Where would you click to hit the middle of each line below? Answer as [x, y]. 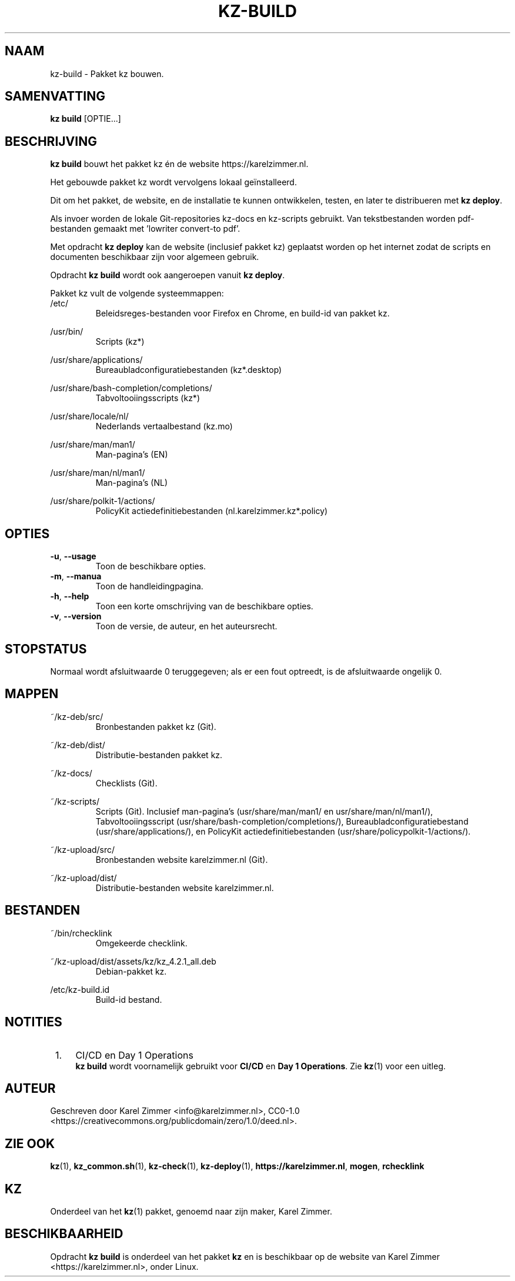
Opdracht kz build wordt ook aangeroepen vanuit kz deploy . [168, 275]
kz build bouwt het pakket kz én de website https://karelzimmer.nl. [179, 164]
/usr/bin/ [67, 332]
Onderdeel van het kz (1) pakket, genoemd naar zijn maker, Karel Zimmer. [191, 1212]
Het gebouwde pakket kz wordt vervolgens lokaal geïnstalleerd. [173, 182]
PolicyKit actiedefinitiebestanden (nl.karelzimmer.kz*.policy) [212, 511]
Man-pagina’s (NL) [132, 483]
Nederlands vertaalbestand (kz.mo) [164, 426]
